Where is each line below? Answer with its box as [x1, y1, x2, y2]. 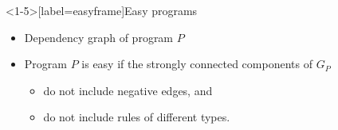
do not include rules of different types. [43, 109, 230, 125]
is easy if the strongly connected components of [81, 55, 312, 72]
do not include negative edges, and [43, 82, 213, 98]
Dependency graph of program [24, 29, 174, 45]
